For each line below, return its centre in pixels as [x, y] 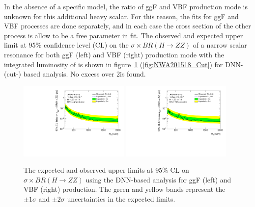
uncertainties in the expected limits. [121, 198]
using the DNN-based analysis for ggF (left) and [158, 179]
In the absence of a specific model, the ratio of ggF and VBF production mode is [126, 6]
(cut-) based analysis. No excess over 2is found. [75, 74]
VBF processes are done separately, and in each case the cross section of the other [127, 26]
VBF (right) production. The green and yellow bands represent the [125, 189]
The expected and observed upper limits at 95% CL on [106, 170]
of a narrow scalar [220, 45]
